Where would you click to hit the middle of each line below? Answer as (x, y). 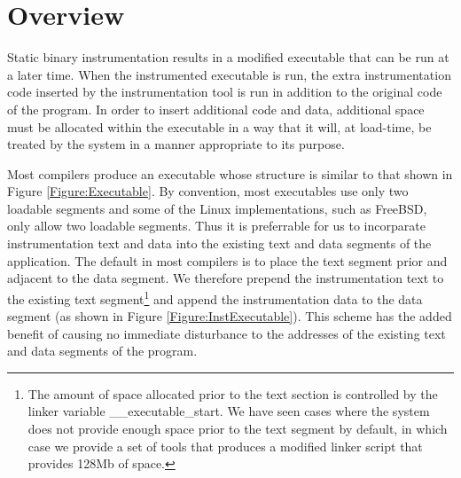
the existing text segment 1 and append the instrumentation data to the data (215, 297)
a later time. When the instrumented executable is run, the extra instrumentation (229, 74)
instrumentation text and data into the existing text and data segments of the (219, 243)
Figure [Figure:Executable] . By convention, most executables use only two (208, 191)
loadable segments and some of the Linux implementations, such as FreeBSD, (217, 208)
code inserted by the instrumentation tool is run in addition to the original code (225, 92)
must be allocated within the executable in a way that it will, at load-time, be (219, 126)
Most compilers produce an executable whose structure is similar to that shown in (230, 173)
